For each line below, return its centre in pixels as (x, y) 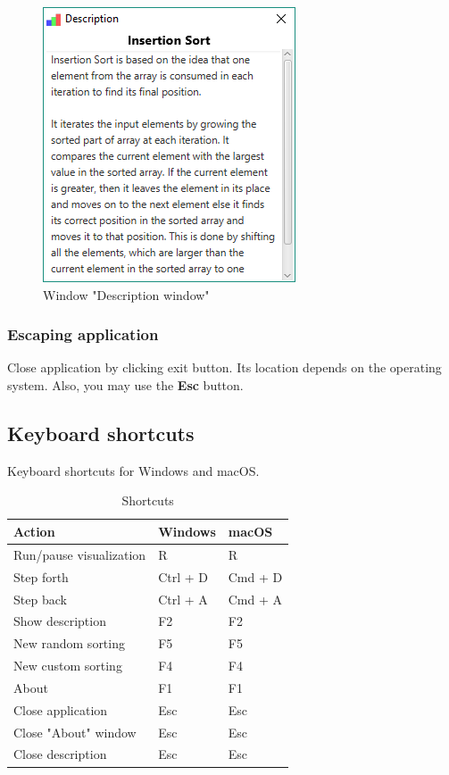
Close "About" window (75, 732)
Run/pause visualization (80, 554)
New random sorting (69, 643)
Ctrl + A (183, 599)
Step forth (41, 576)
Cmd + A (255, 599)
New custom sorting (68, 666)
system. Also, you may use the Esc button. (125, 385)
